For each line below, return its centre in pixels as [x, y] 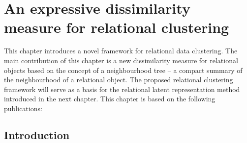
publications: [23, 108]
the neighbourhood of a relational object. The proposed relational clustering [119, 80]
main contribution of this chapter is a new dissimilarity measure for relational [121, 60]
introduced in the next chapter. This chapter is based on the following [110, 99]
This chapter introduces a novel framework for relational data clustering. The [121, 51]
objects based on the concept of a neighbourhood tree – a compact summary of [123, 70]
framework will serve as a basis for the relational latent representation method [122, 89]
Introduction [37, 134]
